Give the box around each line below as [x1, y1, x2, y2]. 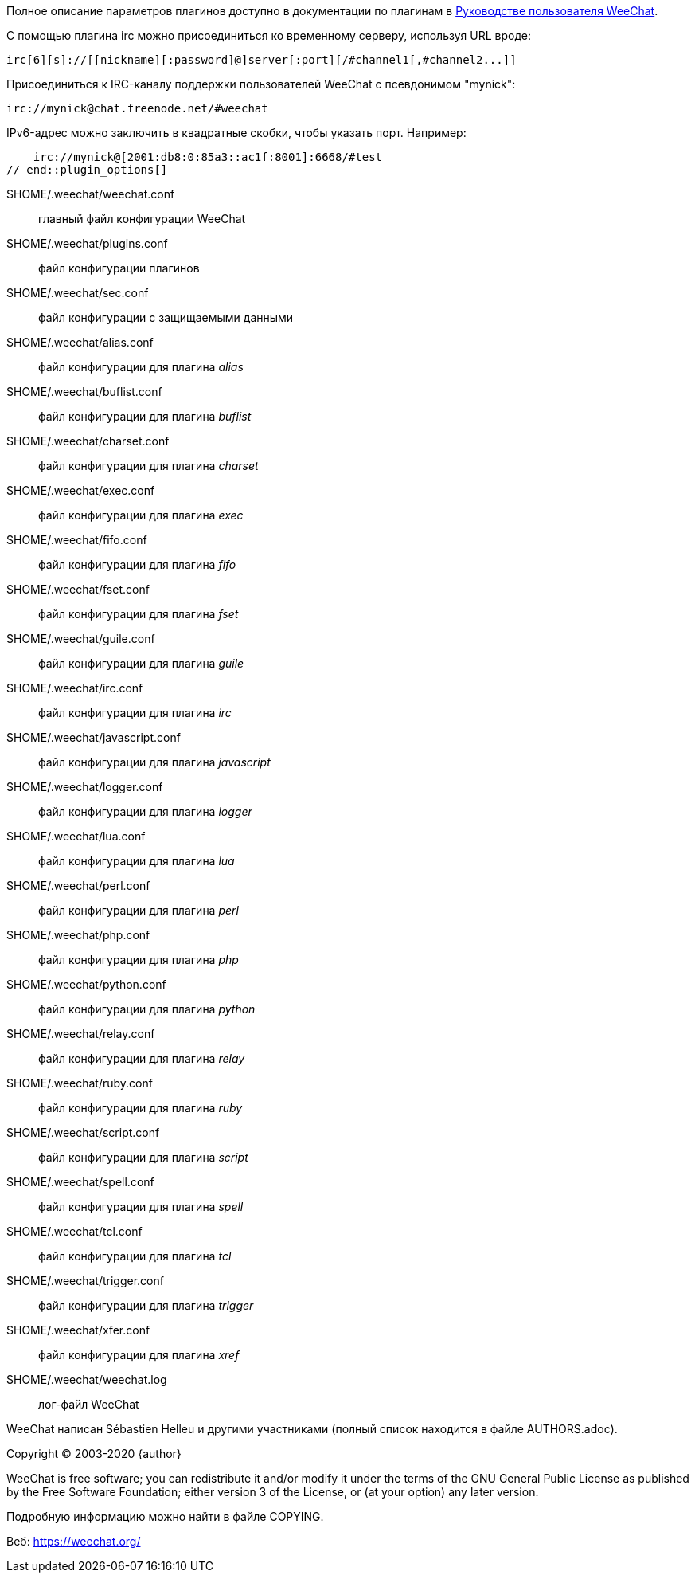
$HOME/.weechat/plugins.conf [6, 237, 168, 250]
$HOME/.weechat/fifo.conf [6, 533, 147, 547]
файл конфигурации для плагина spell [38, 1200, 244, 1213]
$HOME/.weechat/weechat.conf [6, 187, 175, 201]
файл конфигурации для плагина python [38, 1002, 256, 1016]
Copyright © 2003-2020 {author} [6, 1447, 182, 1460]
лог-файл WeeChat [38, 1397, 139, 1411]
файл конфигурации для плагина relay [38, 1052, 245, 1065]
